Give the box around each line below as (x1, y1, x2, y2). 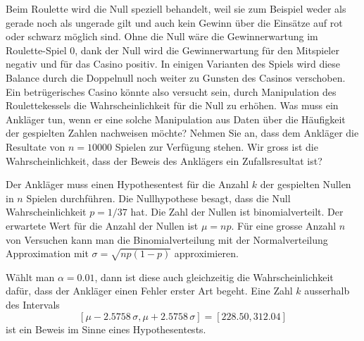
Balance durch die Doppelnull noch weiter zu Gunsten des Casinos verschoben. (6, 70, 346, 85)
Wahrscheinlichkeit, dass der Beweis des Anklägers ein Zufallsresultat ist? (6, 153, 322, 168)
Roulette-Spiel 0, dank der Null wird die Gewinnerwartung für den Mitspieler (6, 42, 339, 57)
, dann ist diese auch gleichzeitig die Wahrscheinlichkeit (94, 269, 334, 284)
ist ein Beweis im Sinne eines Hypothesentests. (6, 321, 206, 336)
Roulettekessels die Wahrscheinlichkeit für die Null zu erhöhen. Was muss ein (6, 98, 339, 113)
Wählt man (6, 269, 55, 284)
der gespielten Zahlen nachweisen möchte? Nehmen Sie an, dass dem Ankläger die (6, 125, 359, 140)
